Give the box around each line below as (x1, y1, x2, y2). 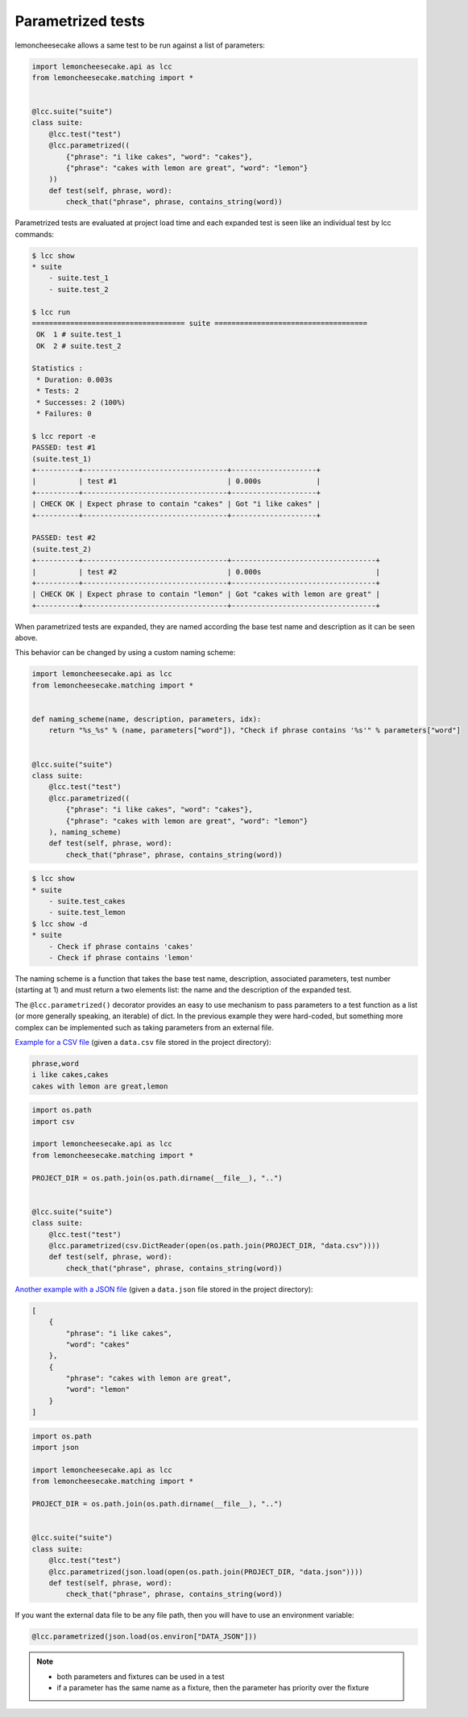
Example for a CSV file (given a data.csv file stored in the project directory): (14, 1037, 271, 1046)
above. (14, 633, 38, 643)
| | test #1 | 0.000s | (31, 477, 321, 486)
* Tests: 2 (36, 386, 80, 395)
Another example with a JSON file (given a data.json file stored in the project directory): (14, 1284, 313, 1294)
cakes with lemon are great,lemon (31, 1081, 168, 1091)
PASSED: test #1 (31, 443, 97, 452)
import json (31, 1443, 80, 1452)
